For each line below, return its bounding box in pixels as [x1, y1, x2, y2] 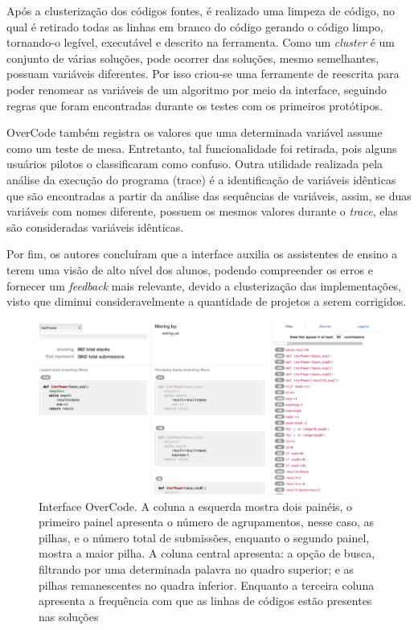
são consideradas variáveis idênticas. [6, 218, 184, 235]
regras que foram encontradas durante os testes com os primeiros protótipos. [6, 97, 383, 113]
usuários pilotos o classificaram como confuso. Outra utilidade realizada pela [6, 155, 383, 172]
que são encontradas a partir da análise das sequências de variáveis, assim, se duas [6, 187, 412, 204]
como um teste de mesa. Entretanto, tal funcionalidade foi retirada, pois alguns [6, 139, 397, 156]
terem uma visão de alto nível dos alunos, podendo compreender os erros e [6, 261, 373, 278]
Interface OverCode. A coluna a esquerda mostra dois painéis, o [39, 497, 353, 514]
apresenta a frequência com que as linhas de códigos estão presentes [39, 592, 372, 609]
